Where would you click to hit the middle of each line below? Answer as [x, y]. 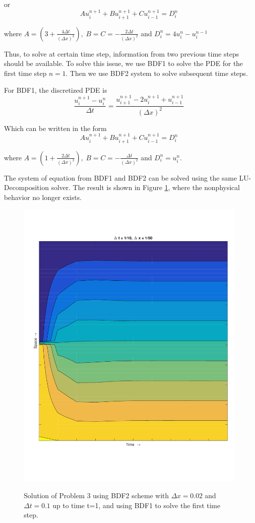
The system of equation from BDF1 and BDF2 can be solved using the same [121, 177]
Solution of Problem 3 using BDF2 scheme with [96, 495]
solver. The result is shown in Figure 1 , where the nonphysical [146, 187]
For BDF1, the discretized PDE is [56, 90]
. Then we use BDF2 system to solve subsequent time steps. [157, 73]
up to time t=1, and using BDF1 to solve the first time [136, 505]
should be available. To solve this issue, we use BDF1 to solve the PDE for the [124, 63]
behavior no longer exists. [43, 197]
